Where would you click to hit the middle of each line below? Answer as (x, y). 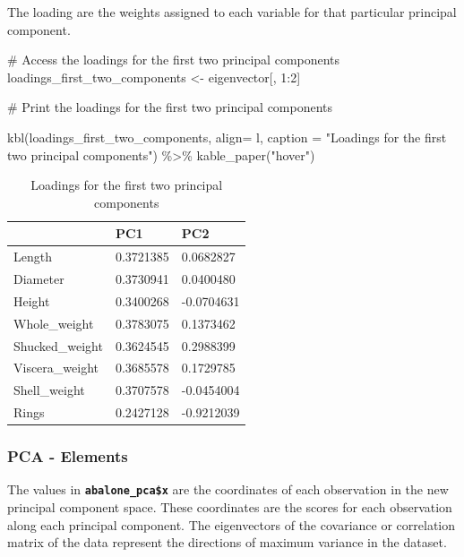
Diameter (39, 279)
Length (33, 257)
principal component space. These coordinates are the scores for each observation (230, 507)
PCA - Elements (68, 456)
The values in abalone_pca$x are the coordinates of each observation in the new (228, 489)
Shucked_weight (58, 345)
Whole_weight (54, 323)
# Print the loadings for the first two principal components (170, 107)
